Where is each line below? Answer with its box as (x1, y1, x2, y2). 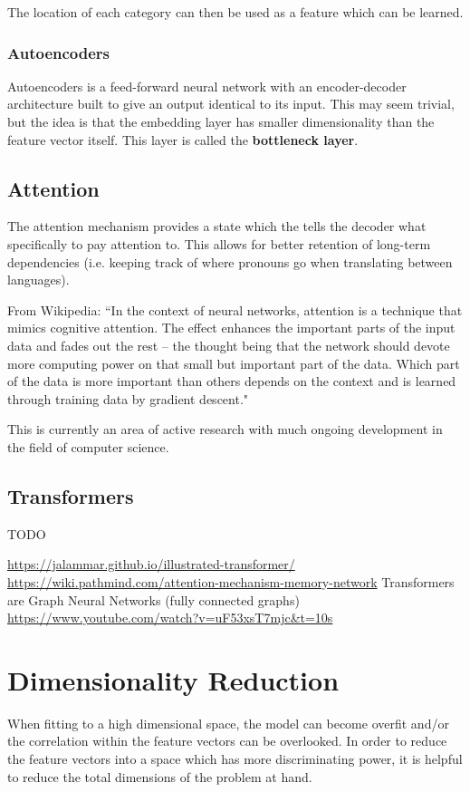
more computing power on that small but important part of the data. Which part (7, 353, 460, 372)
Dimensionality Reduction (7, 661, 340, 698)
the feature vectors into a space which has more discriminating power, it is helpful (7, 749, 463, 768)
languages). (7, 270, 70, 289)
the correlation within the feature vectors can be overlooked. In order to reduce (7, 731, 447, 750)
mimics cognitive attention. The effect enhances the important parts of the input (7, 318, 456, 337)
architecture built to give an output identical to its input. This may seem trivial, (7, 94, 455, 113)
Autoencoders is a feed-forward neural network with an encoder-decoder (7, 76, 407, 95)
